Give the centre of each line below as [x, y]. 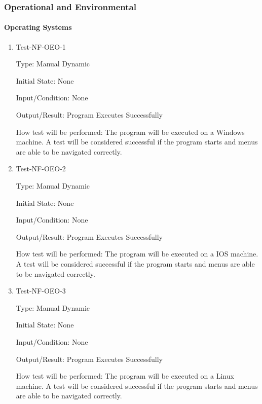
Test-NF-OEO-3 [41, 291]
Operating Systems [38, 27]
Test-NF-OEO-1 [41, 46]
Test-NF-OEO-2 [41, 169]
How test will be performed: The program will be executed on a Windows [130, 132]
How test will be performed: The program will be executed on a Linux [125, 376]
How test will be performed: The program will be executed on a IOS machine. [137, 254]
